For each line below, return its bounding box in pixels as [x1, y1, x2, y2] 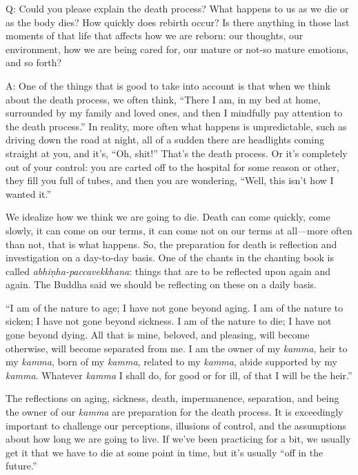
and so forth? [6, 55, 62, 70]
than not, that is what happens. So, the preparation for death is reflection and [6, 236, 337, 251]
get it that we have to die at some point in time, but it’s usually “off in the [6, 445, 324, 459]
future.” [6, 458, 37, 473]
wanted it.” [6, 186, 52, 201]
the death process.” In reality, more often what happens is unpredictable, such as [6, 119, 347, 133]
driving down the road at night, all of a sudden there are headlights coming [6, 132, 324, 147]
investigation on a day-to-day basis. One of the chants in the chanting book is [6, 250, 334, 265]
